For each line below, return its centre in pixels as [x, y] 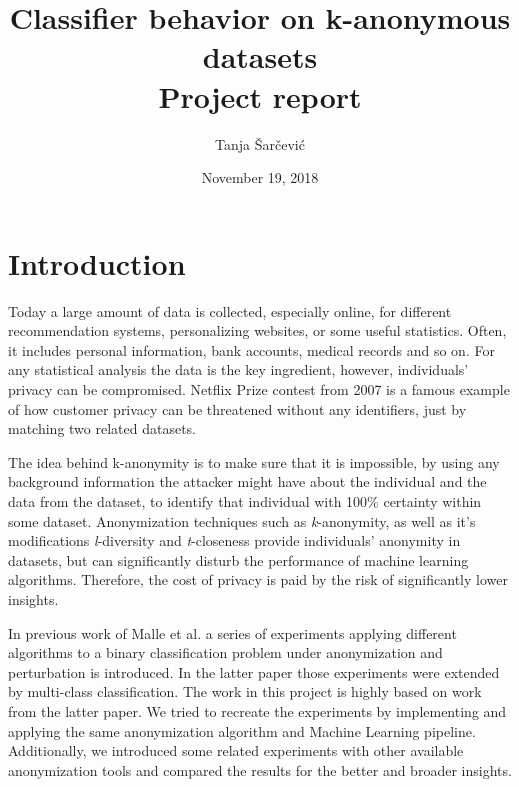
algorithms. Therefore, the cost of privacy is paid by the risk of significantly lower [258, 579]
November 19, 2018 [260, 177]
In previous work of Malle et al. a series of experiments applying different [232, 632]
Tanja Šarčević [260, 143]
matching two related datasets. [102, 428]
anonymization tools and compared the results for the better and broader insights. [260, 769]
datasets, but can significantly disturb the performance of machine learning [238, 559]
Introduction [97, 262]
